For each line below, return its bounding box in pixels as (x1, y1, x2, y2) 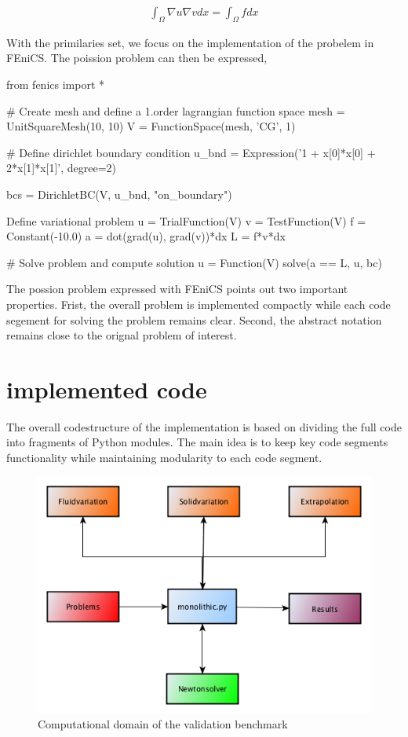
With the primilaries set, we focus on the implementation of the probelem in (6, 34, 374, 50)
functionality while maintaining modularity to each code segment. (6, 449, 322, 466)
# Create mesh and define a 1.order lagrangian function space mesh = (6, 102, 345, 119)
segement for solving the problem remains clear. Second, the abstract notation (6, 311, 382, 328)
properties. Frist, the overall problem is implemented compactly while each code (6, 295, 391, 312)
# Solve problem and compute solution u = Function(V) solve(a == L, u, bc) (6, 254, 382, 270)
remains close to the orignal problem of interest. (6, 327, 237, 343)
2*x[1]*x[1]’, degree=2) (6, 159, 117, 176)
